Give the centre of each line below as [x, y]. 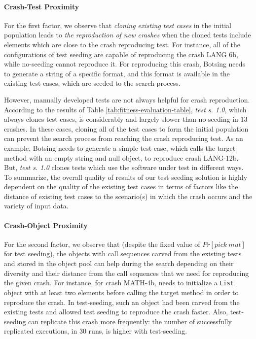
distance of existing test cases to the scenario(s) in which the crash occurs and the [128, 196]
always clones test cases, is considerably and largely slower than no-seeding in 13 [126, 119]
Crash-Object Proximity [46, 225]
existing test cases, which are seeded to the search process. [92, 83]
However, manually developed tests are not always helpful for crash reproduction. [127, 99]
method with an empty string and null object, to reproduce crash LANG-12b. [121, 157]
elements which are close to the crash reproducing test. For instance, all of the [122, 44]
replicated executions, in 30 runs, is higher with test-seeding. [96, 331]
